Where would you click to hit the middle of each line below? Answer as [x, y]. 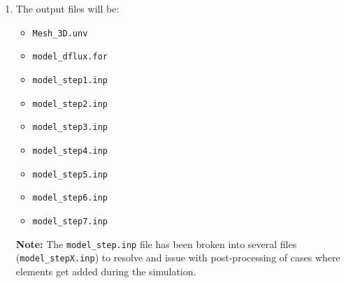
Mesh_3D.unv [60, 33]
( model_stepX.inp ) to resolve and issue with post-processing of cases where [178, 257]
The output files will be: [67, 8]
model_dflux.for [70, 57]
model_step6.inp [70, 198]
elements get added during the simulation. [106, 271]
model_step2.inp [70, 104]
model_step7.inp [70, 221]
